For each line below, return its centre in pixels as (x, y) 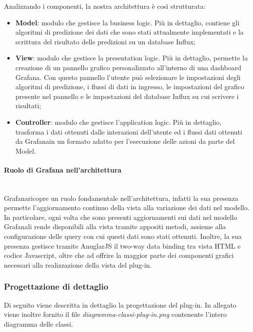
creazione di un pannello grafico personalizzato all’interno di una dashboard (128, 67)
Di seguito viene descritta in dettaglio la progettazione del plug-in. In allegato (120, 304)
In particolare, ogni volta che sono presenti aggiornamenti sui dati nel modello (121, 217)
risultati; (28, 106)
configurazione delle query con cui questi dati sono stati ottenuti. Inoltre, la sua (123, 236)
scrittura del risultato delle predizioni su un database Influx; (105, 41)
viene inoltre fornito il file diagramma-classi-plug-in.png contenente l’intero (116, 314)
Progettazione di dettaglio (56, 286)
